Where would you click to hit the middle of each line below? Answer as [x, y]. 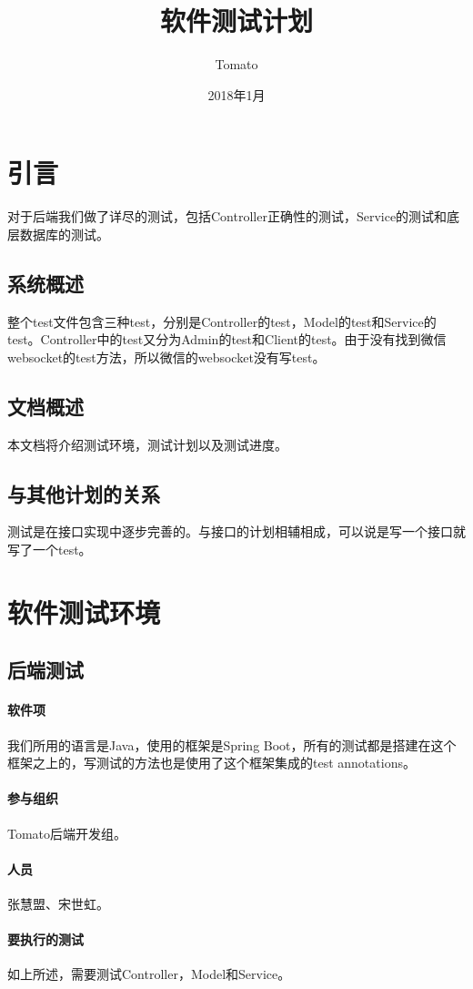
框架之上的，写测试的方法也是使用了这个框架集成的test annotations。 [211, 763]
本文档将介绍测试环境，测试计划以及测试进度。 [147, 444]
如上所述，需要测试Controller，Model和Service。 [149, 974]
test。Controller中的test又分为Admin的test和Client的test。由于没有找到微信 [227, 339]
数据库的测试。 [64, 234]
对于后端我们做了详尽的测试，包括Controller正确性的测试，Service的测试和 [227, 216]
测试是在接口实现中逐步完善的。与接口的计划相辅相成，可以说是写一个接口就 [236, 531]
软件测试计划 [236, 20]
